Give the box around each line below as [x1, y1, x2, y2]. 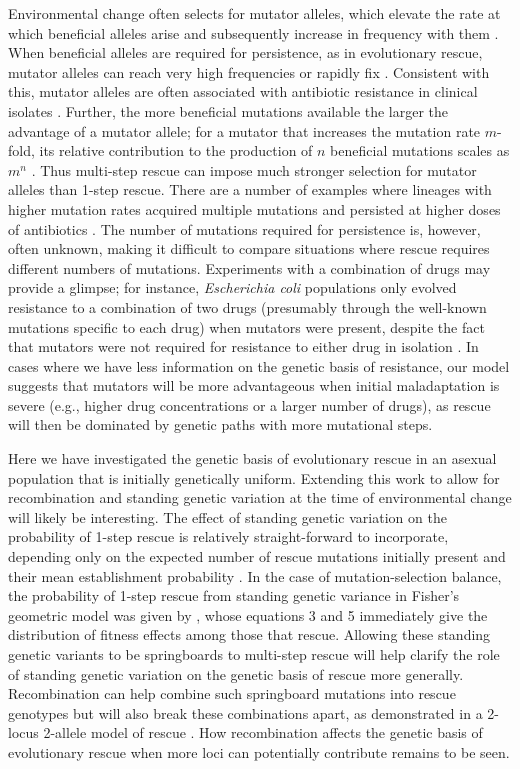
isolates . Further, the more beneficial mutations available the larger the [8, 100, 449, 121]
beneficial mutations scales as [330, 140, 510, 161]
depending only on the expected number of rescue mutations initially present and [8, 546, 506, 567]
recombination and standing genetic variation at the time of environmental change [8, 487, 512, 508]
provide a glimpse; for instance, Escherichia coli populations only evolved [8, 277, 457, 298]
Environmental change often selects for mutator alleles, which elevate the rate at [8, 3, 501, 23]
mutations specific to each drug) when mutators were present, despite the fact [8, 316, 485, 337]
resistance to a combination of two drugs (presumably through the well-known [8, 296, 487, 317]
